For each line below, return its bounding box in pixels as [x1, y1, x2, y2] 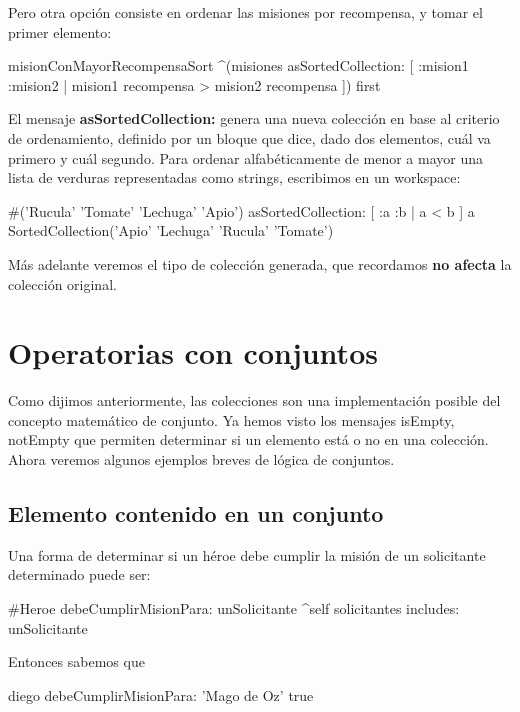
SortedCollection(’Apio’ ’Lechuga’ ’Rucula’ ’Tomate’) [8, 220, 334, 241]
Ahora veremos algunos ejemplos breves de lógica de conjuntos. [8, 449, 395, 470]
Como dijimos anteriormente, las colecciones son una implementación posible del [8, 390, 501, 411]
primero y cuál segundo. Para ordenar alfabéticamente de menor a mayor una [8, 147, 483, 168]
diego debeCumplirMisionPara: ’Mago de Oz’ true [8, 684, 314, 705]
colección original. [8, 273, 117, 294]
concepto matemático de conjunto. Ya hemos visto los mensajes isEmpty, [8, 409, 455, 430]
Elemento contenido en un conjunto [8, 498, 384, 529]
